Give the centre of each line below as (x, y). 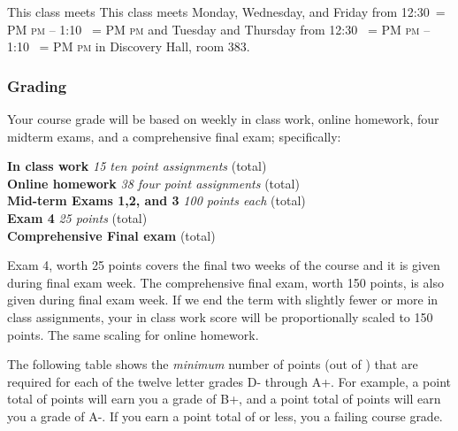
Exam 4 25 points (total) (77, 217)
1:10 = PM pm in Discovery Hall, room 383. (129, 46)
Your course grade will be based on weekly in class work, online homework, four (223, 119)
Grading (37, 85)
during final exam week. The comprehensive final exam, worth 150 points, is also (225, 282)
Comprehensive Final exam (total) (111, 235)
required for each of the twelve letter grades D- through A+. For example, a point (229, 381)
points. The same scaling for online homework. (133, 334)
